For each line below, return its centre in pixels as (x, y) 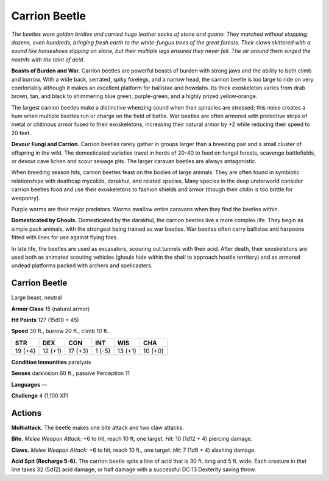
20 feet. (21, 133)
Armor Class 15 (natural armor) (51, 309)
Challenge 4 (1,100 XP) (40, 395)
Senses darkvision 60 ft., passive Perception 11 (71, 373)
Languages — (29, 384)
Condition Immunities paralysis (51, 362)
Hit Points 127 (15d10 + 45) (45, 320)
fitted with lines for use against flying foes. (65, 237)
